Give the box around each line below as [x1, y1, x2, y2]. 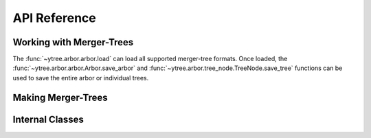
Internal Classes [12, 113, 84, 125]
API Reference [12, 10, 96, 25]
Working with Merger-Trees [12, 36, 134, 48]
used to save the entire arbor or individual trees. [12, 73, 149, 82]
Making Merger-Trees [12, 91, 108, 103]
